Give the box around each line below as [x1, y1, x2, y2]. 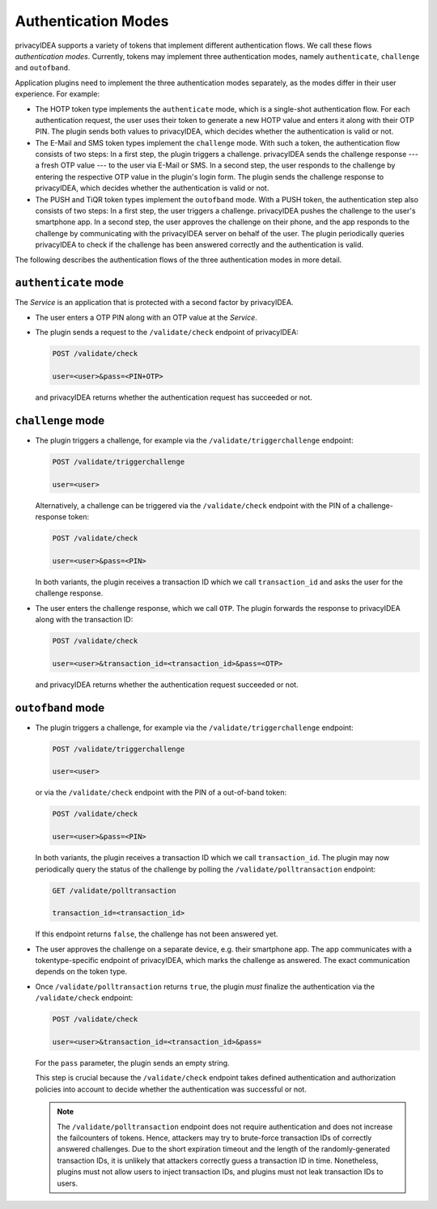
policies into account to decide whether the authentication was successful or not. [35, 1084, 307, 1094]
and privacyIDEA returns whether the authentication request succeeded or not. [35, 680, 299, 689]
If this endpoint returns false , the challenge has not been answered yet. [35, 929, 278, 939]
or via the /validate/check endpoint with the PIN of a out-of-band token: [35, 787, 287, 797]
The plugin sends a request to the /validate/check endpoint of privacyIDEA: [35, 328, 299, 337]
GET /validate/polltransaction [52, 886, 177, 895]
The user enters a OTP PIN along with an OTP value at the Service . [35, 312, 258, 322]
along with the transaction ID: [35, 614, 134, 624]
